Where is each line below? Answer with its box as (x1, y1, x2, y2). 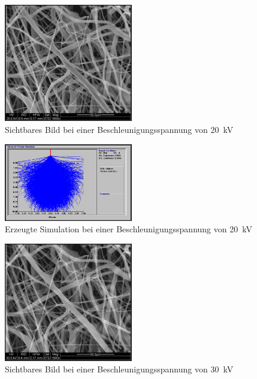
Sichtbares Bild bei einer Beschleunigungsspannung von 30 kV (5, 363, 234, 375)
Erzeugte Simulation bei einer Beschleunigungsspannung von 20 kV (5, 223, 252, 235)
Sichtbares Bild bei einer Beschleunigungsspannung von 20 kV (5, 123, 234, 135)
